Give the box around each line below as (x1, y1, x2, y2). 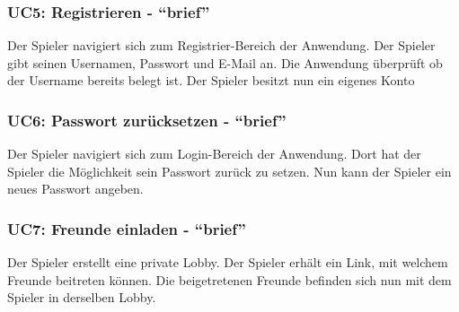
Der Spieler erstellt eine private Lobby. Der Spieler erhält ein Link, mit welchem (7, 253, 448, 272)
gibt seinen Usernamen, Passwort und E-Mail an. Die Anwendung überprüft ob (7, 53, 443, 72)
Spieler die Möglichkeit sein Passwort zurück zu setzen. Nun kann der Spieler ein (7, 161, 452, 180)
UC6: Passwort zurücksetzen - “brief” (7, 108, 287, 131)
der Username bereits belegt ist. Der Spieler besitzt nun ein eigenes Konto (7, 71, 415, 90)
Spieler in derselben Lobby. (7, 288, 156, 307)
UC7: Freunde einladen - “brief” (7, 217, 246, 239)
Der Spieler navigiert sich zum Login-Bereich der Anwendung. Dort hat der (7, 144, 421, 163)
